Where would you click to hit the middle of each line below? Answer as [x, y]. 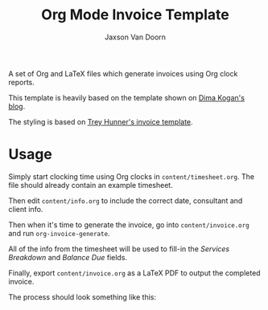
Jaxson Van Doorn [135, 37]
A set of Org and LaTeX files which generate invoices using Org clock [123, 73]
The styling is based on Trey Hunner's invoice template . [101, 121]
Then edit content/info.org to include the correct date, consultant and [126, 200]
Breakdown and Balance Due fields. [68, 257]
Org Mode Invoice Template [135, 15]
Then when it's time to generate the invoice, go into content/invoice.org [129, 224]
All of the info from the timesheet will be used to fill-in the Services [119, 249]
